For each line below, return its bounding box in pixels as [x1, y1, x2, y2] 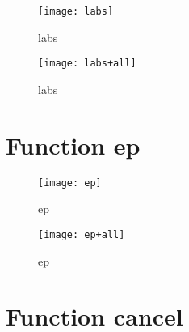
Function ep [6, 128, 141, 161]
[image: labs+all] [38, 57, 136, 70]
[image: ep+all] [38, 228, 125, 240]
